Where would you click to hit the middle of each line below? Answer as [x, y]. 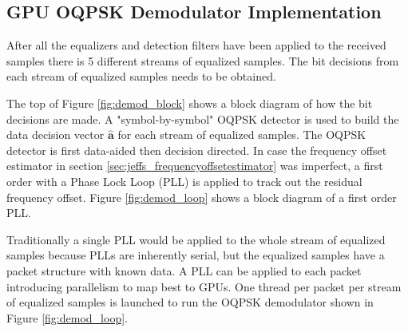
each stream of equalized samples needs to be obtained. [141, 76]
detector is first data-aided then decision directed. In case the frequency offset [197, 150]
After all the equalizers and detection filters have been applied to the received [196, 45]
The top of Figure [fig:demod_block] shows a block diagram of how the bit [190, 103]
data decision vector [55, 134]
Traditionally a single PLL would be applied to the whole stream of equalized [196, 239]
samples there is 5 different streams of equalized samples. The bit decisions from [203, 60]
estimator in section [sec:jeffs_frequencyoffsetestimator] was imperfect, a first [195, 166]
